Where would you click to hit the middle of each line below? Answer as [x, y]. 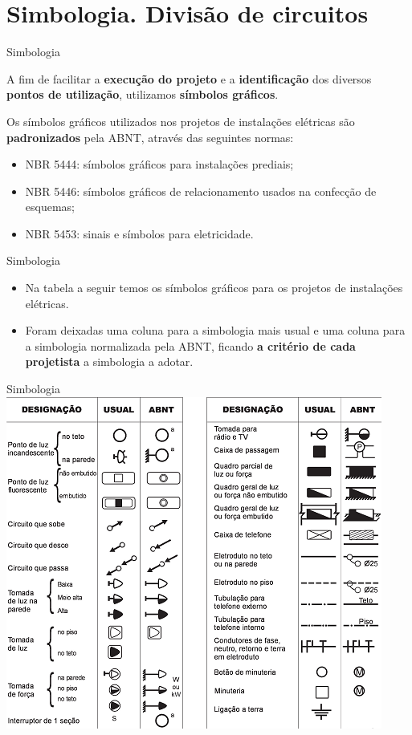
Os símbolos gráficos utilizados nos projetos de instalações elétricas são [181, 121]
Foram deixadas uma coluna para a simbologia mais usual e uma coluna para [215, 330]
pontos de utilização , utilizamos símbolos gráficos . [143, 94]
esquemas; [50, 207]
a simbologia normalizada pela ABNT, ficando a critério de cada [190, 345]
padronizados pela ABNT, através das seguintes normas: [150, 137]
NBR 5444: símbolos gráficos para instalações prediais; [159, 164]
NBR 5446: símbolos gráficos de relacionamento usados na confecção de [201, 191]
